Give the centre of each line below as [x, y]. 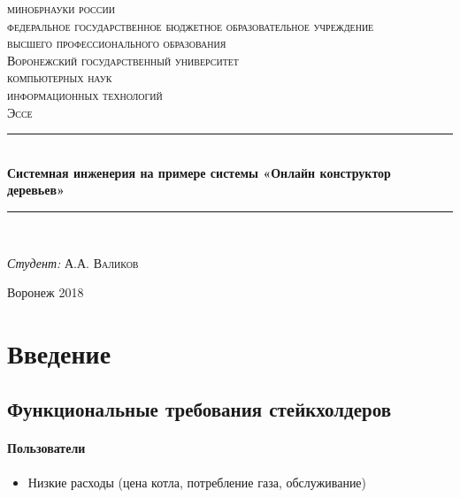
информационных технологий [85, 94]
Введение [59, 352]
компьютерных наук [60, 77]
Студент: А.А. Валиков [73, 262]
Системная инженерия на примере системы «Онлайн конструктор [199, 172]
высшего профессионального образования [117, 43]
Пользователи [46, 448]
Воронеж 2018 [46, 292]
